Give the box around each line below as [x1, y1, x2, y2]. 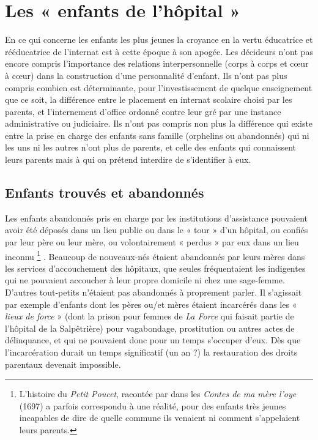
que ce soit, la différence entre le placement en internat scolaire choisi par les [5, 93, 292, 106]
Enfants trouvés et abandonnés [5, 183, 204, 202]
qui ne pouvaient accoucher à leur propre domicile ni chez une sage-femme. [5, 274, 285, 286]
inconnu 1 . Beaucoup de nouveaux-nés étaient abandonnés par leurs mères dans [5, 248, 305, 263]
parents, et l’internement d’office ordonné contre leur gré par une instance [5, 105, 281, 117]
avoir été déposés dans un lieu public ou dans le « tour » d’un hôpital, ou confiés [5, 223, 308, 236]
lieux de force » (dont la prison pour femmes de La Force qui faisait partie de [5, 310, 294, 323]
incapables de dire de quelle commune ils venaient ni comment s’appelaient [19, 411, 300, 424]
